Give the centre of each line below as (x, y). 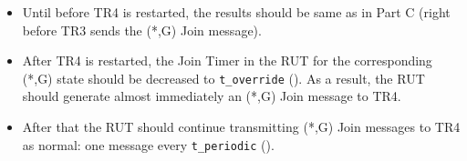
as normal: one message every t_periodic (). (148, 144)
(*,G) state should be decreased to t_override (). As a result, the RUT (223, 78)
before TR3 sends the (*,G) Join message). (142, 30)
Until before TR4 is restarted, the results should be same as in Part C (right (236, 12)
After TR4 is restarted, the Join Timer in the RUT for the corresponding (227, 60)
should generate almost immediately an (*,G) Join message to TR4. (212, 96)
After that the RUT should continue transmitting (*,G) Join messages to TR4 (241, 127)
